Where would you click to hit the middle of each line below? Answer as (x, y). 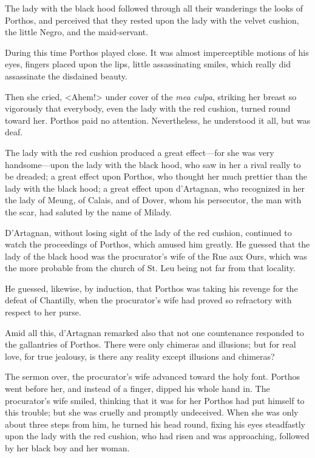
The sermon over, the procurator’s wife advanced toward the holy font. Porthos (153, 376)
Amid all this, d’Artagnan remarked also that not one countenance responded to (154, 332)
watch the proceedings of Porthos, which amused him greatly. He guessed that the (157, 244)
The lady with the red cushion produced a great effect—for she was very (140, 152)
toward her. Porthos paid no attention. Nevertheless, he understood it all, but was (158, 120)
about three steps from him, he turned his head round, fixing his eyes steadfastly (155, 424)
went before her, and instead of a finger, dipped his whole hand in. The (137, 389)
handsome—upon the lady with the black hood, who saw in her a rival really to (153, 164)
